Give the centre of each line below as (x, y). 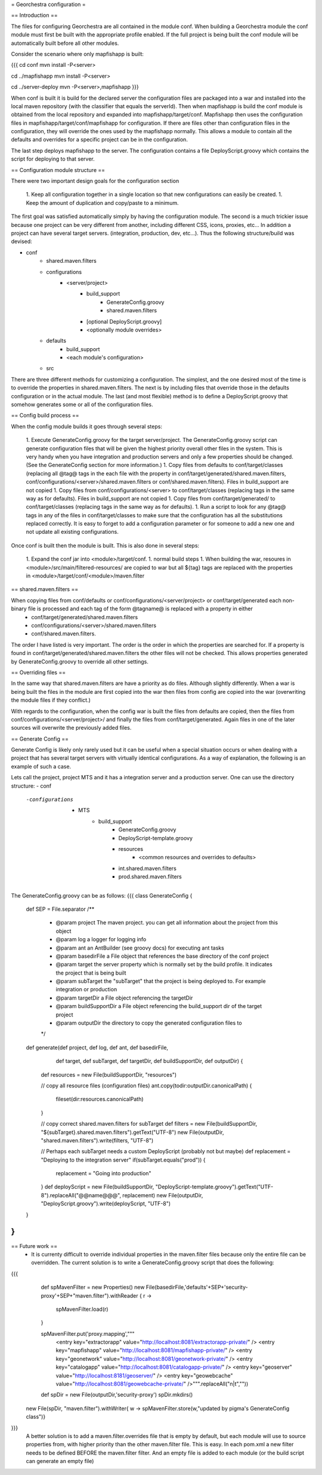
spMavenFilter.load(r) (82, 1309)
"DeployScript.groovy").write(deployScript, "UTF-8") (106, 1204)
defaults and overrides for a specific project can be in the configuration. (99, 140)
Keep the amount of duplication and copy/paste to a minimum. (102, 202)
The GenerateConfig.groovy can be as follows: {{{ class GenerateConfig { (102, 895)
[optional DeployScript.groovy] (124, 321)
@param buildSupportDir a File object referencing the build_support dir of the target (159, 1006)
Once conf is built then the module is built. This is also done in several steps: (105, 545)
